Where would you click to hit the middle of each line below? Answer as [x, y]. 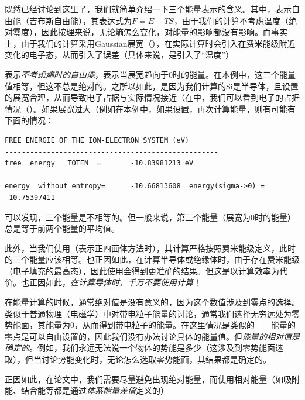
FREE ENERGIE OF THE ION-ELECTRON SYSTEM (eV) [97, 140]
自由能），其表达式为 [92, 20]
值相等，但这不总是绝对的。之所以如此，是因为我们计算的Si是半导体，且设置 [152, 86]
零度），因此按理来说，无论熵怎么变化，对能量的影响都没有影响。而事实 [150, 32]
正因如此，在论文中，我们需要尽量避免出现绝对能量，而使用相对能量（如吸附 [152, 379]
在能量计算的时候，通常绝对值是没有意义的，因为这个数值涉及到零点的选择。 [152, 302]
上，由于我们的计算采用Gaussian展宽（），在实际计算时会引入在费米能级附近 [150, 43]
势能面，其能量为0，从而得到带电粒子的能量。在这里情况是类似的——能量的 [150, 325]
